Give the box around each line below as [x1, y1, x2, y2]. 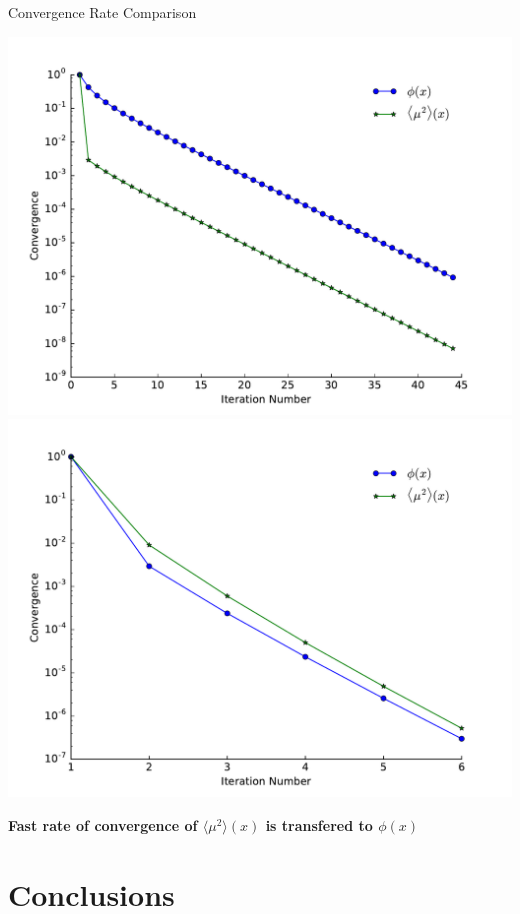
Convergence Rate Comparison [8, 2, 197, 22]
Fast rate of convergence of [8, 814, 198, 835]
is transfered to [265, 814, 373, 835]
